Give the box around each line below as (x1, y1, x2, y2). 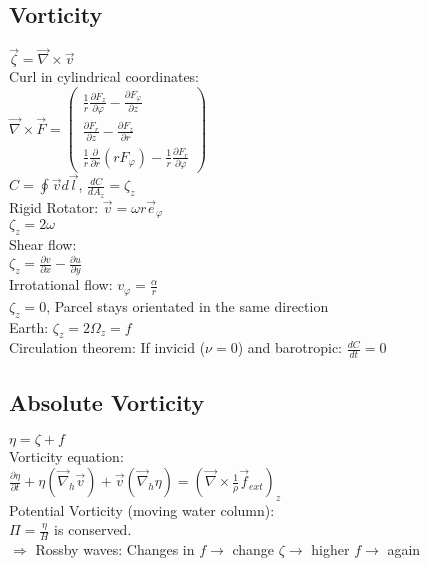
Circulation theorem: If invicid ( (9, 337, 206, 358)
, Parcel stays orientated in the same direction (46, 295, 329, 316)
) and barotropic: (237, 337, 343, 358)
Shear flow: (9, 233, 77, 254)
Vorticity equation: (9, 446, 124, 467)
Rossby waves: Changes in (35, 539, 195, 560)
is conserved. (54, 519, 132, 540)
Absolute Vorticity (9, 386, 205, 417)
